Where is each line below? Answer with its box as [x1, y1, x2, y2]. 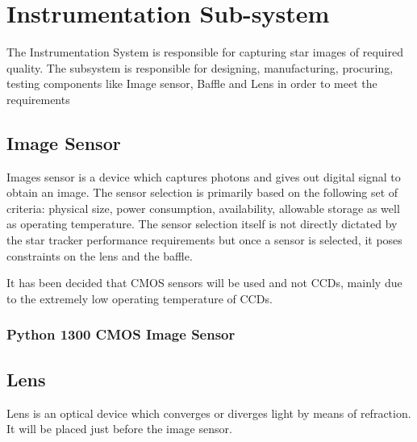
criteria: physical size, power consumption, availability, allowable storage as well [6, 199, 400, 216]
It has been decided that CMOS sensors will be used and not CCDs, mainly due [6, 274, 402, 291]
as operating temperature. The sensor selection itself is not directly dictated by [6, 215, 398, 232]
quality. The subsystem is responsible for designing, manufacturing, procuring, [6, 59, 394, 76]
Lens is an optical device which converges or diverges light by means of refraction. [6, 404, 411, 421]
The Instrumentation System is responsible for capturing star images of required [6, 44, 403, 60]
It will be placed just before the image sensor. [6, 420, 232, 437]
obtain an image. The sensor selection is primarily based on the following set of [6, 184, 398, 201]
